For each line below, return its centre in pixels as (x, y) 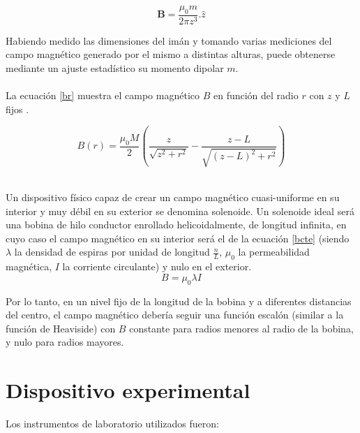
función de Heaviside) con (61, 328)
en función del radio (256, 95)
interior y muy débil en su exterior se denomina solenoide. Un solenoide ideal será (180, 211)
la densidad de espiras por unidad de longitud (112, 252)
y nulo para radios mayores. (65, 342)
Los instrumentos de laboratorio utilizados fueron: (112, 424)
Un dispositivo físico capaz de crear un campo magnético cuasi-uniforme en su (173, 197)
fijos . (17, 109)
